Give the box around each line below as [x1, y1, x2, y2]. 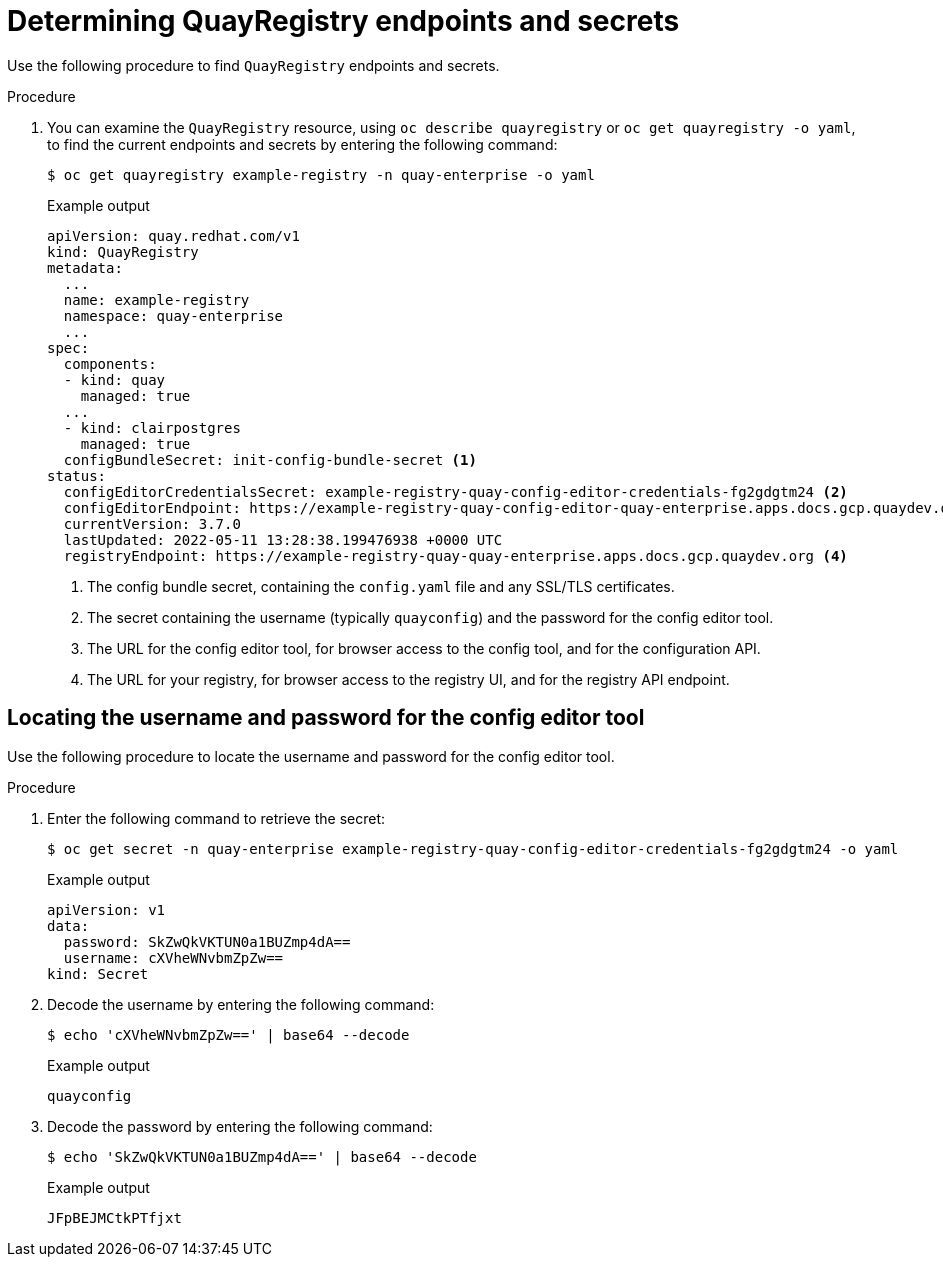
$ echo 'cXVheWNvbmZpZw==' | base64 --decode [47, 1026, 410, 1043]
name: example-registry [63, 291, 250, 308]
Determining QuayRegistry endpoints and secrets [7, 4, 680, 38]
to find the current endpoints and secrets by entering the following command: [47, 135, 558, 153]
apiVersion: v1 [47, 901, 166, 918]
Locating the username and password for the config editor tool [7, 705, 645, 731]
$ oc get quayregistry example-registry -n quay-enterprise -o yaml [47, 166, 595, 183]
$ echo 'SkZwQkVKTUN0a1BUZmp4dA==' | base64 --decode [47, 1148, 477, 1165]
